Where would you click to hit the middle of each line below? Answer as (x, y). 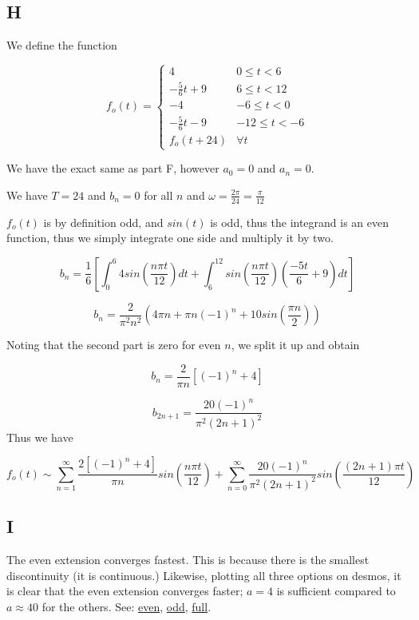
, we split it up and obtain (295, 345)
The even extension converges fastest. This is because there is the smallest (188, 559)
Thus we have (40, 437)
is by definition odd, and (103, 222)
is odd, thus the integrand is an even (300, 222)
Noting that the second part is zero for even (114, 345)
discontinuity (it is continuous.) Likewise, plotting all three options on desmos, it (204, 575)
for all (158, 195)
